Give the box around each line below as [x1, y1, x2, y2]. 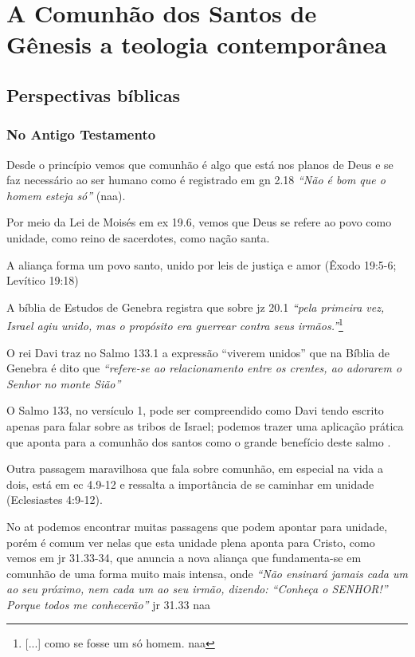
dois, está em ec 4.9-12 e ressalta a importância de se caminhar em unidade [6, 475, 374, 492]
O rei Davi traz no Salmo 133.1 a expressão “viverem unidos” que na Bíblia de [6, 344, 390, 360]
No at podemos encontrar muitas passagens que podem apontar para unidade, [6, 517, 388, 534]
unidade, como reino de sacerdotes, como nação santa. [6, 229, 270, 246]
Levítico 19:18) [6, 272, 79, 289]
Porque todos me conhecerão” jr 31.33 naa [6, 596, 210, 612]
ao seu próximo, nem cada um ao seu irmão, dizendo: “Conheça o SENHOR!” [6, 580, 388, 597]
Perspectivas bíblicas [6, 82, 181, 107]
